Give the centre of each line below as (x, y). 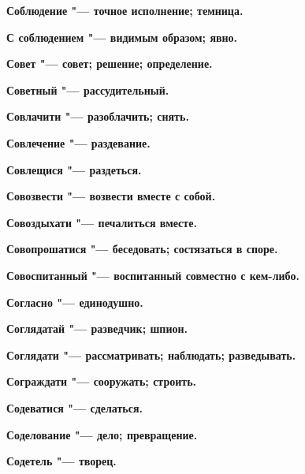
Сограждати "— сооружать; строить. (102, 381)
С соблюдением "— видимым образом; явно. (122, 37)
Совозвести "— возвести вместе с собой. (111, 196)
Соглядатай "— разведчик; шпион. (97, 328)
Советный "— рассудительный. (88, 90)
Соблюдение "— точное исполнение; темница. (125, 10)
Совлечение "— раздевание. (78, 142)
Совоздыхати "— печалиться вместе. (102, 222)
